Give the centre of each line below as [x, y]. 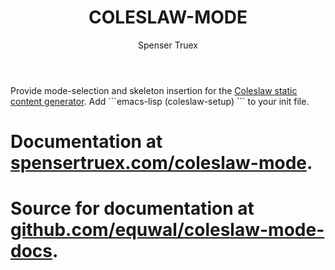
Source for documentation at [132, 208]
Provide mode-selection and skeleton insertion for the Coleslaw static [154, 90]
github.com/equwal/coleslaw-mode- [167, 230]
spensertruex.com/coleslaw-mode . [161, 163]
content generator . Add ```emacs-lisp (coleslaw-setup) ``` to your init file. [160, 101]
